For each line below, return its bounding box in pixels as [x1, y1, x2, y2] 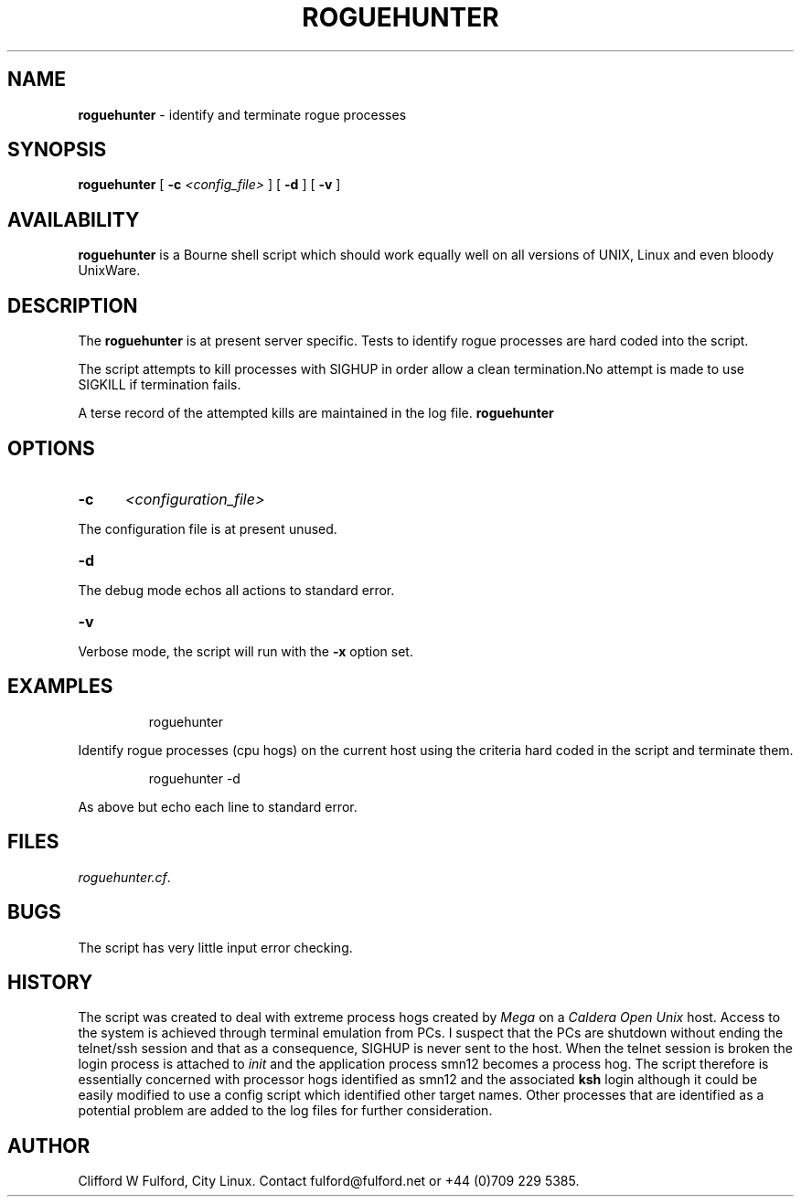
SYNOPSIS [7, 138, 107, 162]
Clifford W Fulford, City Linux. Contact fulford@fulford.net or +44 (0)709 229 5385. [78, 1173, 580, 1189]
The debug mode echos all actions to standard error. [78, 581, 395, 598]
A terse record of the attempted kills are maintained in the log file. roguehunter [78, 405, 554, 421]
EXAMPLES [7, 675, 113, 698]
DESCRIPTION [7, 293, 138, 317]
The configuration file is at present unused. [78, 520, 337, 537]
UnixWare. [78, 262, 141, 279]
